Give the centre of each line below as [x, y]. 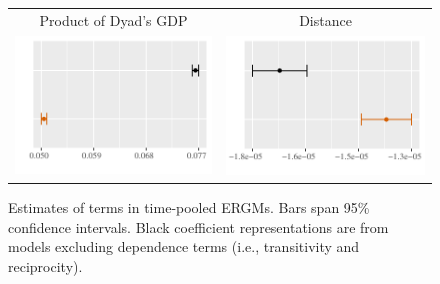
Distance [325, 19]
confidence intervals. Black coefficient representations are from [198, 226]
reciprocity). [45, 265]
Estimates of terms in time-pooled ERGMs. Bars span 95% [189, 207]
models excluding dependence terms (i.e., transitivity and [184, 246]
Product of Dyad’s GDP [113, 19]
